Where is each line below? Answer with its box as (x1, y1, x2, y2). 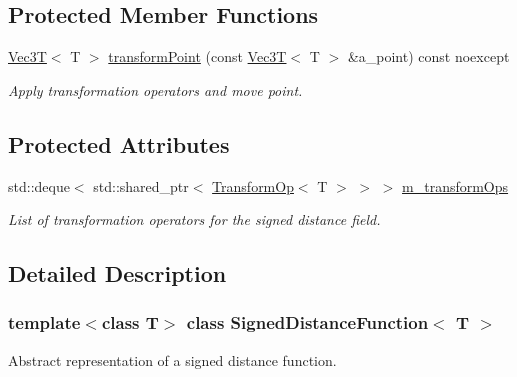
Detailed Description (8, 258, 227, 289)
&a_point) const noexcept (347, 46, 510, 67)
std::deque (8, 175, 70, 196)
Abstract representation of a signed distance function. (8, 349, 337, 370)
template (8, 310, 81, 335)
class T (101, 310, 159, 335)
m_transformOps (402, 175, 509, 196)
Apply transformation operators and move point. (8, 79, 303, 100)
